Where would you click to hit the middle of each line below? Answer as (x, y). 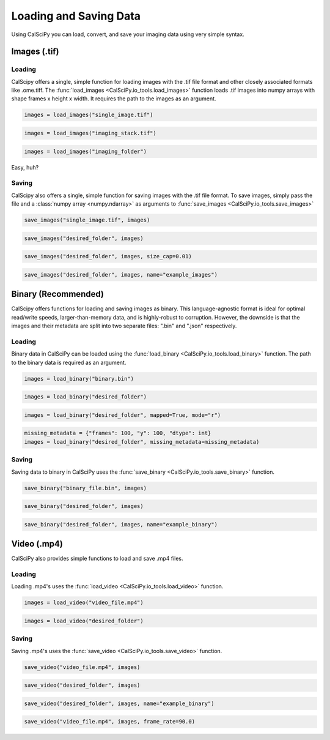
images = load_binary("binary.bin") (79, 379)
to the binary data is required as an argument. (69, 362)
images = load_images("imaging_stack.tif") (90, 133)
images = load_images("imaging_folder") (85, 151)
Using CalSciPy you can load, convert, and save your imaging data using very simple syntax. (128, 34)
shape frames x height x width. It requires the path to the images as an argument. (114, 99)
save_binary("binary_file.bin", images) (85, 488)
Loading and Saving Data (76, 16)
